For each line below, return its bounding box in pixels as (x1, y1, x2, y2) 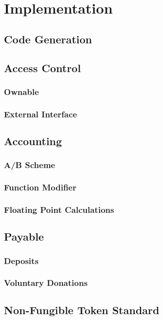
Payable (4, 229, 44, 244)
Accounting (4, 133, 62, 149)
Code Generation (4, 31, 92, 46)
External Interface (4, 108, 77, 120)
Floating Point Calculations (4, 204, 114, 216)
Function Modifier (4, 181, 77, 193)
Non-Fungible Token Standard (4, 302, 160, 317)
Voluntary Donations (4, 277, 88, 289)
